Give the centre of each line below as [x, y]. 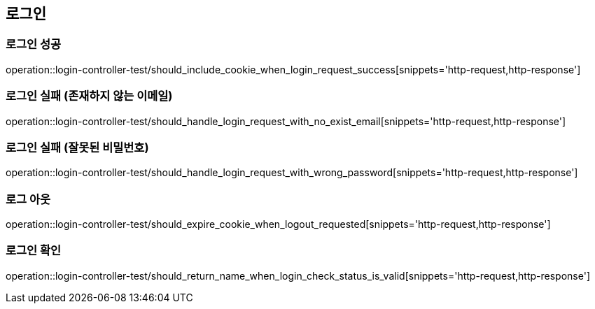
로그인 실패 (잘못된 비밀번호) [77, 147]
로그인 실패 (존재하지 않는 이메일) [89, 96]
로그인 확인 [34, 251]
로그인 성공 [34, 44]
